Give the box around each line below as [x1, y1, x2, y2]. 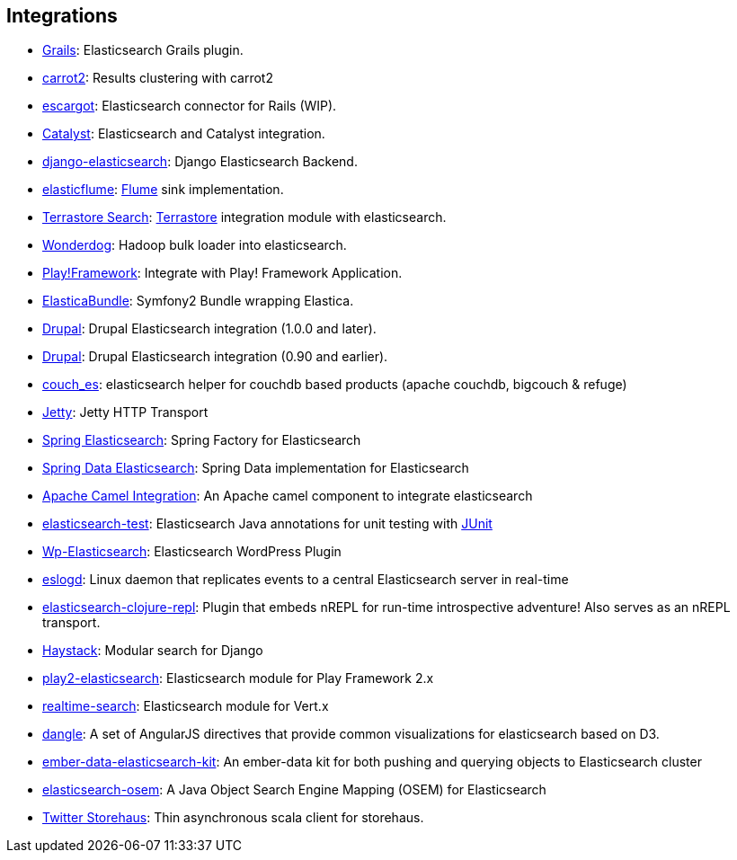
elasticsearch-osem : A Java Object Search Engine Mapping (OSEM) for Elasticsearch [42, 782, 546, 798]
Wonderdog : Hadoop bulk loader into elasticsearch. [42, 237, 347, 253]
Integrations [6, 4, 118, 27]
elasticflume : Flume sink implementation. [42, 182, 284, 198]
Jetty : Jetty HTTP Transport [42, 404, 209, 421]
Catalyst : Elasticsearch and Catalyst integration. [42, 126, 325, 142]
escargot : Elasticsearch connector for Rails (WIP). [42, 98, 337, 114]
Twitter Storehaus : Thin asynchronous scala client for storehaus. [42, 810, 424, 826]
